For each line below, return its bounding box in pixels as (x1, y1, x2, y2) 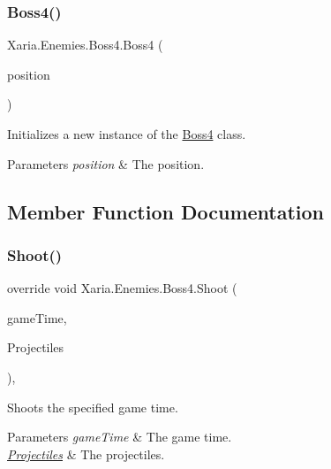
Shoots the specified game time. (7, 397, 178, 416)
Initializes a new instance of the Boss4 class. (7, 125, 246, 142)
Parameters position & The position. (7, 154, 205, 173)
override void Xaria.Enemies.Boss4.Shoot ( (7, 279, 237, 297)
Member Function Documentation (7, 197, 325, 225)
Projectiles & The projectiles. (7, 444, 165, 463)
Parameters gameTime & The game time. (7, 427, 232, 446)
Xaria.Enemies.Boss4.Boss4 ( (7, 35, 163, 54)
